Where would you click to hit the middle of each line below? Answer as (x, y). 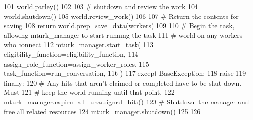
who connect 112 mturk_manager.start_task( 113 (79, 44)
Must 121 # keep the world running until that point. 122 (89, 92)
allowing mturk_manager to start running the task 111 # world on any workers (123, 35)
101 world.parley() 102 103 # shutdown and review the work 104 (101, 6)
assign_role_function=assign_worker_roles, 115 (77, 63)
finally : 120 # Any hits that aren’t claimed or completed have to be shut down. (123, 82)
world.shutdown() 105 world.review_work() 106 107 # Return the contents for (121, 16)
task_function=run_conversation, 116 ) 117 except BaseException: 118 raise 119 (125, 73)
